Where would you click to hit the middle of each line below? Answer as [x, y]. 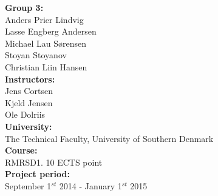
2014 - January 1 [90, 185]
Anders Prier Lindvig [44, 19]
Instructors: [30, 79]
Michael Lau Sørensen [46, 43]
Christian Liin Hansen [46, 66]
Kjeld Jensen [29, 102]
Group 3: [24, 7]
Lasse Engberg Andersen [51, 31]
